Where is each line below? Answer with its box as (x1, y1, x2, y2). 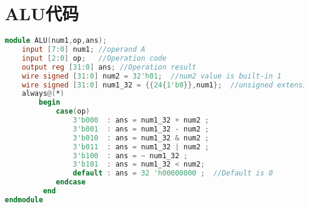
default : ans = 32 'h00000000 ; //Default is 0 (72, 169, 273, 178)
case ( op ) (55, 107, 90, 116)
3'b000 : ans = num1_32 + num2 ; (72, 116, 209, 124)
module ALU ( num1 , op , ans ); (5, 36, 107, 45)
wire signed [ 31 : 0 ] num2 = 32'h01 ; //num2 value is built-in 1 (21, 71, 282, 80)
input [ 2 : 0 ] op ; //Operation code (21, 54, 167, 62)
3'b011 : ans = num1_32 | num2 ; (72, 142, 209, 151)
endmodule (5, 195, 43, 204)
